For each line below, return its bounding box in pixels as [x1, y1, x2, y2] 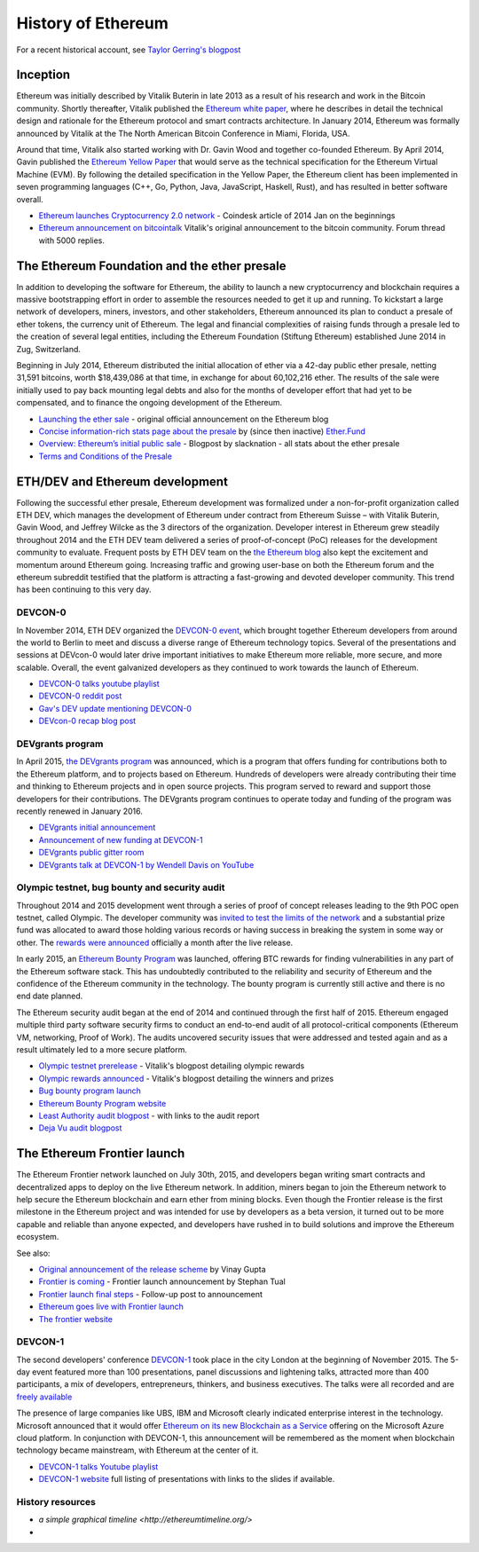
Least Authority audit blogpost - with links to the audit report [38, 1110, 260, 1121]
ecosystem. [16, 1232, 59, 1242]
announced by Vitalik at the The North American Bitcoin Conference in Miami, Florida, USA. [16, 128, 350, 138]
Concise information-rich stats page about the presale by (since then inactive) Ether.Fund [38, 426, 365, 437]
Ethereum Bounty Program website [38, 1098, 167, 1108]
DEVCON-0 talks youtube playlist [38, 679, 160, 689]
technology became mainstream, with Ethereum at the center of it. [16, 1445, 259, 1455]
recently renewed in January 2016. [16, 806, 144, 816]
